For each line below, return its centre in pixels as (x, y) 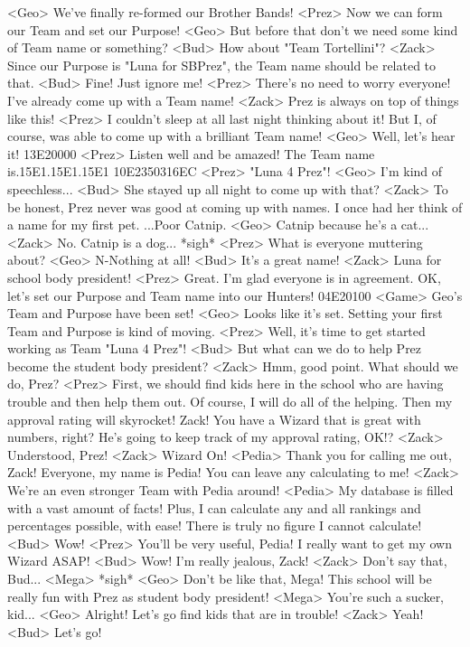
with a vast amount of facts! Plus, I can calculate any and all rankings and (214, 507)
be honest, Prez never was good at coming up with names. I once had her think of (235, 206)
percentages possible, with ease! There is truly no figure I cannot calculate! (215, 525)
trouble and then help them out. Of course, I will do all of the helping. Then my (230, 402)
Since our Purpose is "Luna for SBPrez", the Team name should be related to (222, 65)
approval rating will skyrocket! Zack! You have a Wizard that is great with (214, 419)
